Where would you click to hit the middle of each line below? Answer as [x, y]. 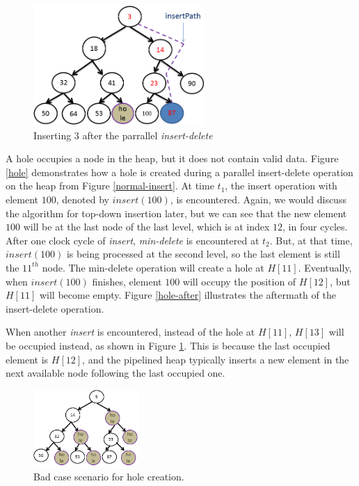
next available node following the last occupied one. [115, 373]
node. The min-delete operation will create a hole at [153, 267]
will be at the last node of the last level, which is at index [146, 227]
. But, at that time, [311, 240]
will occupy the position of [239, 281]
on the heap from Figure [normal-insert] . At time [110, 186]
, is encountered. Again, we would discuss [258, 199]
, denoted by [82, 199]
